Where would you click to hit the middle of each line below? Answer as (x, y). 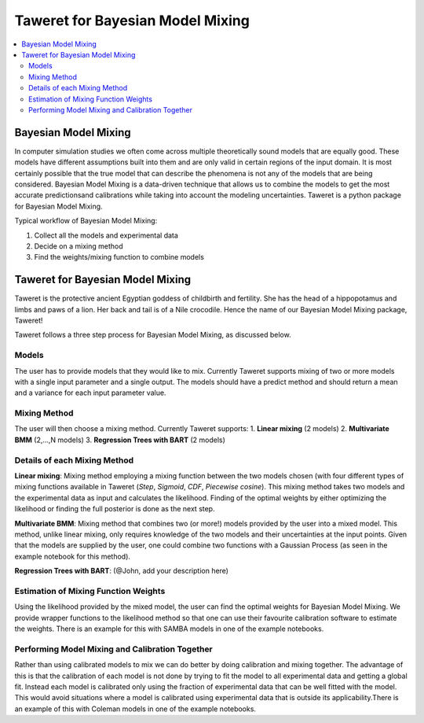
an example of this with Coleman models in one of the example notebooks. (135, 709)
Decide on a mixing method (79, 246)
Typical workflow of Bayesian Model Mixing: (86, 221)
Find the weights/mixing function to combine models (119, 257)
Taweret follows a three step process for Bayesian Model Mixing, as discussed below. (153, 335)
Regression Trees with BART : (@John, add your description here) (122, 571)
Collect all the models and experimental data (106, 235)
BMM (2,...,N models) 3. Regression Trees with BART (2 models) (120, 440)
